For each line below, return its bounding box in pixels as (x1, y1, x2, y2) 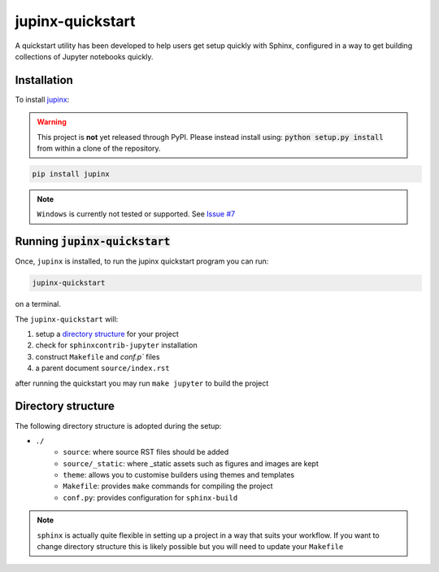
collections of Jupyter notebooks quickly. (15, 51, 154, 61)
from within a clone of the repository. (37, 143, 162, 154)
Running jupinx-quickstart (15, 234, 171, 248)
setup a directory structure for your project (35, 330, 179, 339)
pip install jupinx (32, 169, 110, 178)
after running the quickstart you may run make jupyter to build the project (15, 378, 269, 388)
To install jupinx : (15, 94, 70, 104)
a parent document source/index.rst (35, 363, 170, 373)
